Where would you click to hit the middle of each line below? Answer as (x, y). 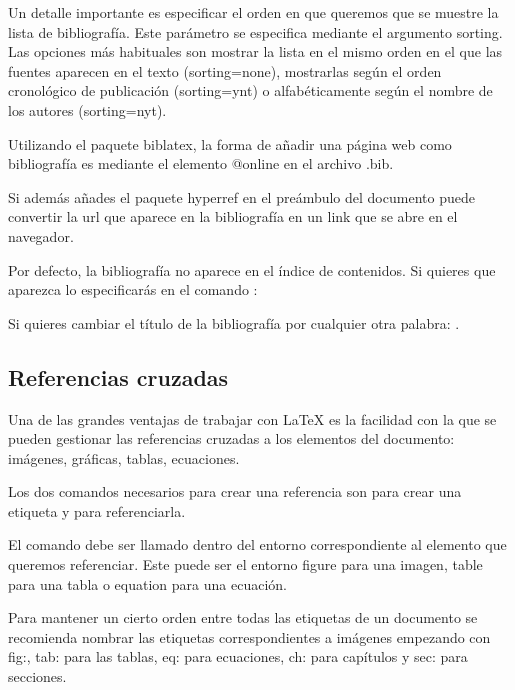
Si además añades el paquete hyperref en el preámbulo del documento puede (241, 196)
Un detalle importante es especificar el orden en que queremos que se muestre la (253, 12)
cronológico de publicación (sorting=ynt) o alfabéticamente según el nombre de (250, 90)
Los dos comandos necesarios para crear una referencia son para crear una (235, 491)
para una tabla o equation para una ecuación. (147, 583)
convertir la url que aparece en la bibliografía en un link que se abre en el (233, 216)
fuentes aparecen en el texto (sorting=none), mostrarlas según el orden (225, 70)
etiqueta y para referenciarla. (97, 510)
